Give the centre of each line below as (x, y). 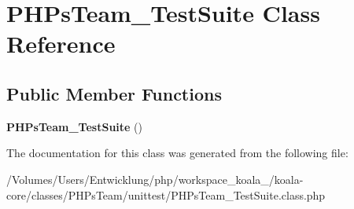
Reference (61, 44)
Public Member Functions (114, 93)
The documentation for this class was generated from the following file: (177, 153)
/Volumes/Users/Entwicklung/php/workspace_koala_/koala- (155, 179)
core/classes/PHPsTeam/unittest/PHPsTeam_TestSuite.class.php (166, 194)
